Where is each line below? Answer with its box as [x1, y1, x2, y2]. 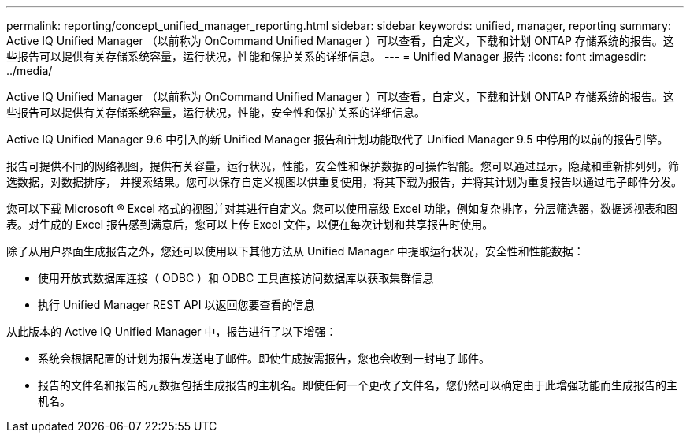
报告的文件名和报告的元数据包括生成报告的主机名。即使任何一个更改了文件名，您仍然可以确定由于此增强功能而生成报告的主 [38, 378, 677, 392]
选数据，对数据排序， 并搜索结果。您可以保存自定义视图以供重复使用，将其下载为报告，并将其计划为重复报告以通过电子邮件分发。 [6, 175, 682, 188]
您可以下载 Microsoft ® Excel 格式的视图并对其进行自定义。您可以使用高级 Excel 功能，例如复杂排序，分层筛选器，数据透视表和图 [6, 202, 678, 215]
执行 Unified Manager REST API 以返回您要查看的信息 [38, 298, 315, 311]
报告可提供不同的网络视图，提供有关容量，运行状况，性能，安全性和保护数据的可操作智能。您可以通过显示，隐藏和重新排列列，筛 [6, 159, 679, 173]
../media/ [6, 64, 53, 77]
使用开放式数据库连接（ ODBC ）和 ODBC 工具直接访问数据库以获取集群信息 [38, 271, 434, 285]
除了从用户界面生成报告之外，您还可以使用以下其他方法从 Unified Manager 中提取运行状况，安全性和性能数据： [6, 244, 584, 258]
